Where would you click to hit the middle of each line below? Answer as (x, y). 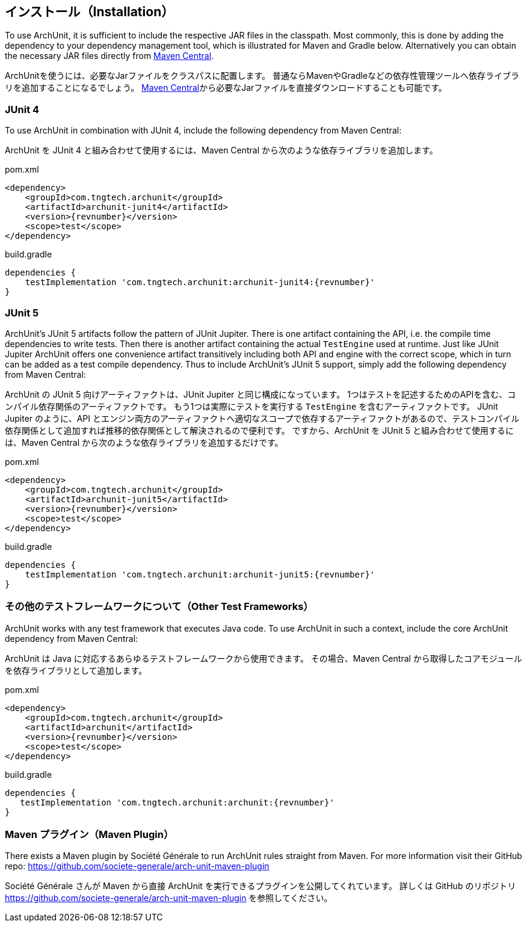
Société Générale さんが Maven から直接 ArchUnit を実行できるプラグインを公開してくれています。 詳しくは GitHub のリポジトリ (260, 886)
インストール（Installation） (90, 12)
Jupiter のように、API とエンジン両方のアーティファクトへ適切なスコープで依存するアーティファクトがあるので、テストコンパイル (262, 418)
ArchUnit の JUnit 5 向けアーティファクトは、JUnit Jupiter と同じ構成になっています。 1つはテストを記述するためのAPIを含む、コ (260, 394)
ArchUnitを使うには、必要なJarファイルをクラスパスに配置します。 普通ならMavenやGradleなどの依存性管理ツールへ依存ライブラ (262, 76)
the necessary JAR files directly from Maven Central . (109, 56)
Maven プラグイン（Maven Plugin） (89, 835)
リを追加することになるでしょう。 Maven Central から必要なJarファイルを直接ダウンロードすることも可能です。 (226, 88)
